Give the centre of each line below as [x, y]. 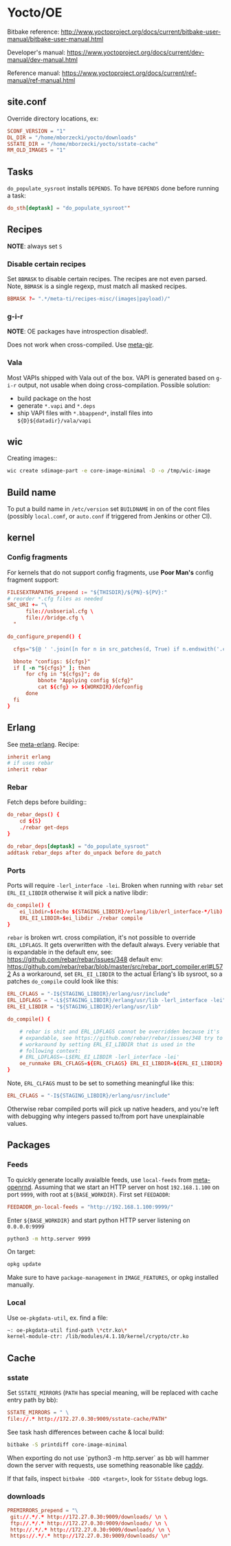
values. [17, 1123]
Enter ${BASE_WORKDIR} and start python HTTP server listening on [99, 1220]
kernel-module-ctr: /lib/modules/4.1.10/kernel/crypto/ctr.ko [98, 1337]
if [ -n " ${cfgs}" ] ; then [52, 668]
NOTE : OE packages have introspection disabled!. [78, 331]
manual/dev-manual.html [42, 59]
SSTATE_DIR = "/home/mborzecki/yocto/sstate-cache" [82, 144]
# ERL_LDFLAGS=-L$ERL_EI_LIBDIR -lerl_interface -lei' [100, 1057]
